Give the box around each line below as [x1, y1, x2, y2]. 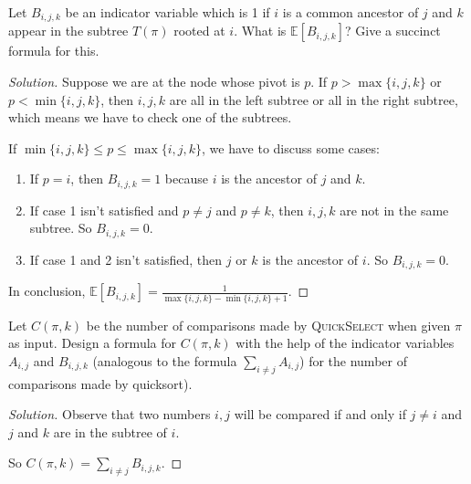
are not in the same [340, 200, 449, 219]
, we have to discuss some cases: [202, 138, 380, 157]
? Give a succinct [345, 21, 441, 40]
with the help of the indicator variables [235, 333, 455, 352]
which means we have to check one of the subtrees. [8, 108, 292, 127]
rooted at [173, 21, 225, 40]
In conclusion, [8, 281, 86, 300]
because [164, 169, 208, 188]
